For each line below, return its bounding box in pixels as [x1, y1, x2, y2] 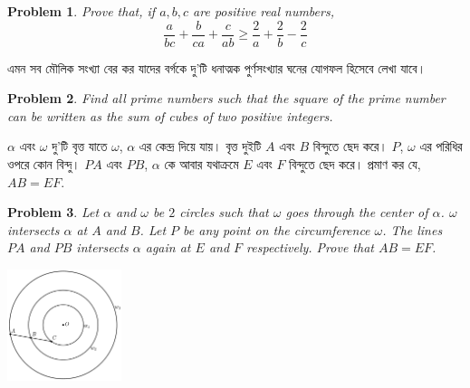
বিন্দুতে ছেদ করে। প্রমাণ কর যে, [289, 155, 421, 174]
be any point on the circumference [183, 220, 370, 239]
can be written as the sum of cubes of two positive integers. [7, 106, 333, 125]
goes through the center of [285, 203, 428, 222]
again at [145, 238, 191, 257]
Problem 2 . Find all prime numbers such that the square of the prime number [7, 89, 446, 108]
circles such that [179, 203, 269, 222]
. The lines [382, 220, 443, 239]
